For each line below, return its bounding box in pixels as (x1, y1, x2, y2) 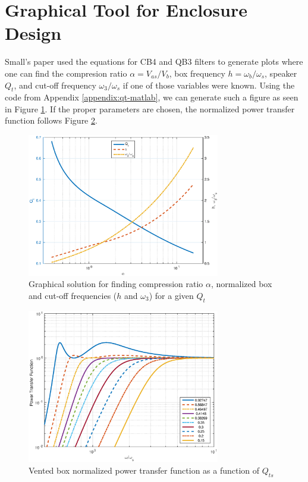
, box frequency (169, 67, 225, 79)
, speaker (265, 67, 297, 79)
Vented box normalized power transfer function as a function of (29, 464, 260, 476)
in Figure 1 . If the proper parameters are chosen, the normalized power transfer (5, 102, 295, 115)
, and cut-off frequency (14, 78, 96, 91)
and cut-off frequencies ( (29, 289, 117, 301)
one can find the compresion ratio (5, 67, 127, 79)
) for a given (149, 289, 194, 301)
